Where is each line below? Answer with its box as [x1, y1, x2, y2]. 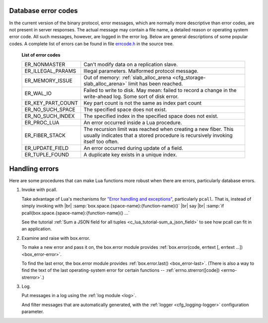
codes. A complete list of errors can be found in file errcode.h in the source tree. [9, 40, 174, 47]
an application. [21, 226, 52, 232]
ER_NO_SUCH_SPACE [24, 106, 75, 113]
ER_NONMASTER [24, 61, 66, 68]
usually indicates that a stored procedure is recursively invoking [83, 132, 233, 139]
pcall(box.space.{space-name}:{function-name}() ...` [21, 210, 130, 216]
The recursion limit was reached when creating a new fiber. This [83, 126, 234, 133]
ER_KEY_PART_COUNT [24, 100, 78, 107]
